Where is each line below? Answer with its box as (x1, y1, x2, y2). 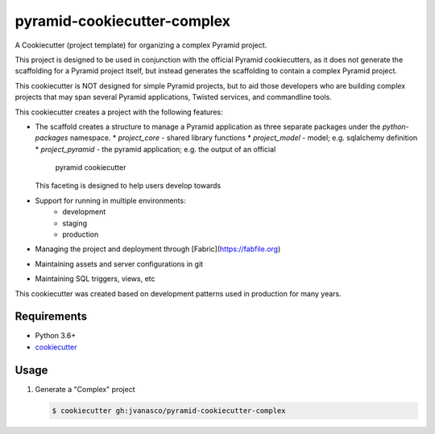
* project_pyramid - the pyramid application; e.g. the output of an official (35, 144, 276, 154)
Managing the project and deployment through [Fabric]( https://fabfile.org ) (35, 244, 281, 254)
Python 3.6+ (35, 331, 77, 341)
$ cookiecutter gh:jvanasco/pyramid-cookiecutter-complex (52, 406, 286, 415)
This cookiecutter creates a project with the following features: (14, 107, 223, 117)
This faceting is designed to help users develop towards (35, 181, 222, 191)
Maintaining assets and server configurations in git (35, 258, 204, 269)
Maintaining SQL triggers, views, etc (35, 274, 155, 283)
